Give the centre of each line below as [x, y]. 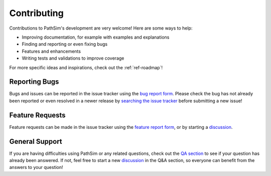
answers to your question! [36, 167]
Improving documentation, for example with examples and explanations [96, 37]
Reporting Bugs [34, 82]
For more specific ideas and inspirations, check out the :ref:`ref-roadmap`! [86, 67]
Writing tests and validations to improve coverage [73, 58]
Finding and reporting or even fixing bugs [65, 44]
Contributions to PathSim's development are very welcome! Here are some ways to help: [101, 28]
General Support [36, 141]
